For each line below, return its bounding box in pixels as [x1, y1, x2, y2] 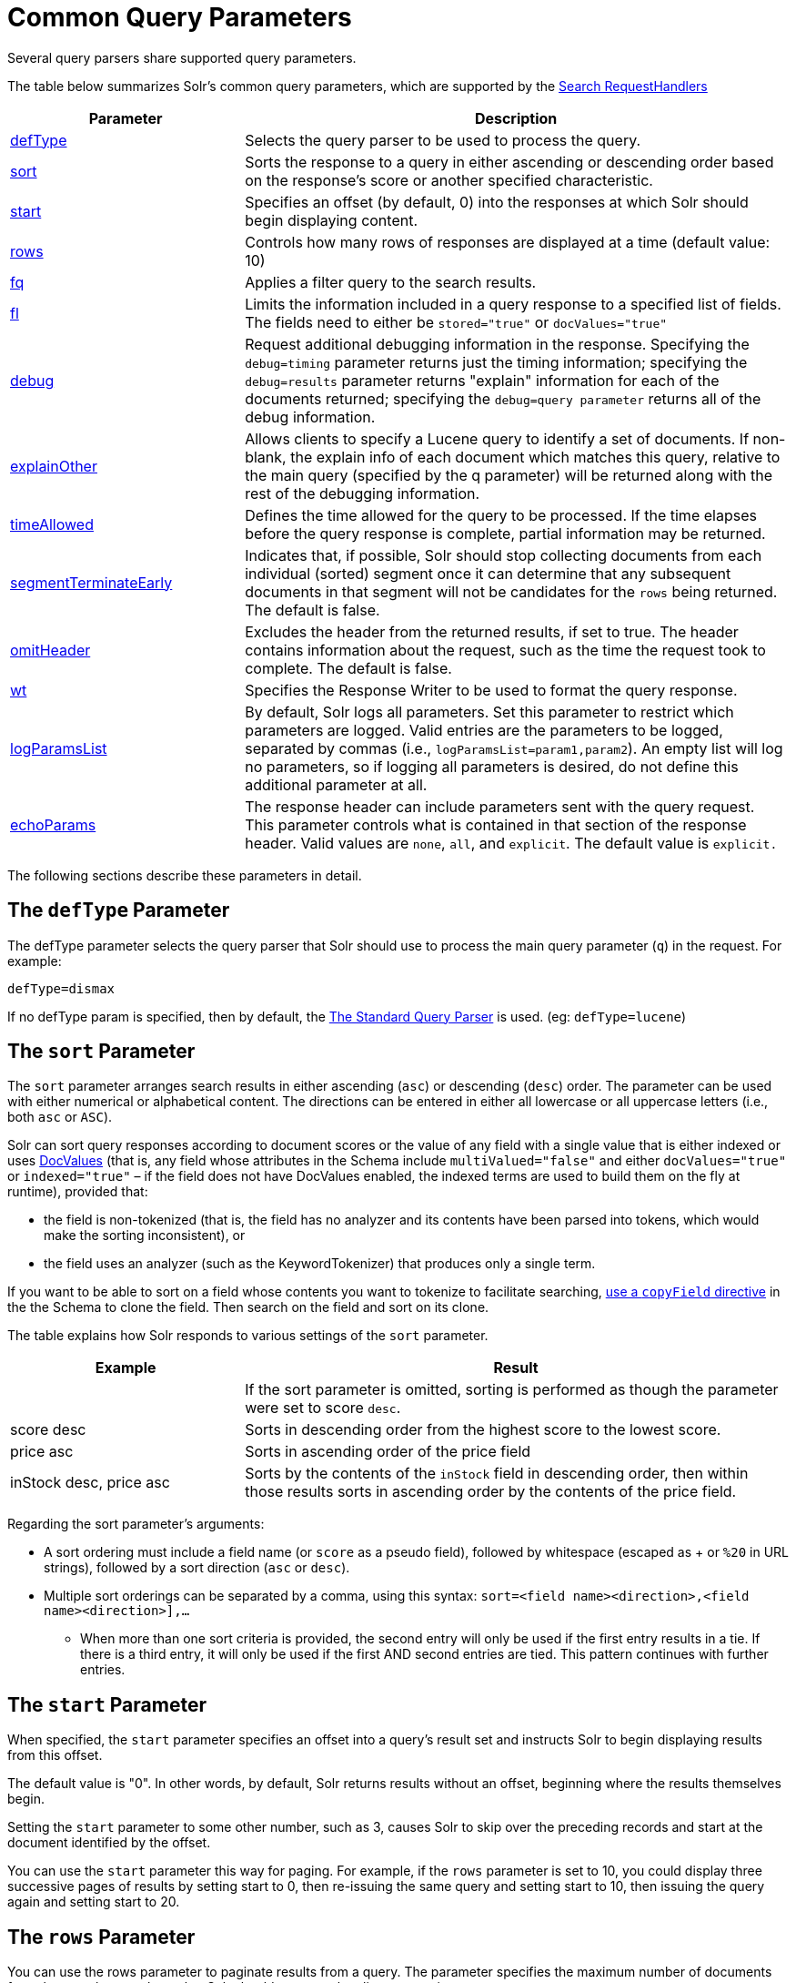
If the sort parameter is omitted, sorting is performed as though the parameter [245, 1380, 779, 1399]
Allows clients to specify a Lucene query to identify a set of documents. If [245, 429, 750, 448]
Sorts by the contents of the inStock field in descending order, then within [245, 1464, 749, 1483]
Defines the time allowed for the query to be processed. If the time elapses [245, 505, 757, 524]
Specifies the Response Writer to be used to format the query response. [245, 680, 738, 699]
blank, [245, 447, 287, 466]
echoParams [10, 815, 96, 834]
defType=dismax [7, 981, 116, 996]
